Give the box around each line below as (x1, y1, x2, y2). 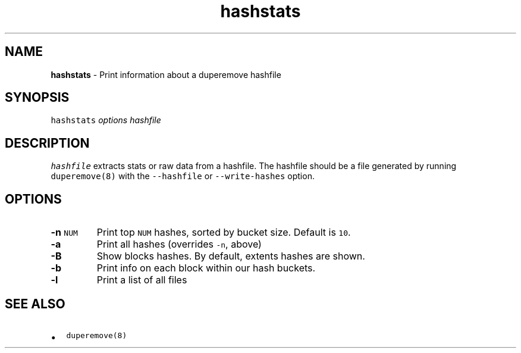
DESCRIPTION (5, 135, 90, 151)
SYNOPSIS (5, 90, 70, 105)
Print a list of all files (96, 274, 187, 286)
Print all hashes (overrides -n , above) (96, 238, 262, 251)
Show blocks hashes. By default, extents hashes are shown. (96, 250, 365, 263)
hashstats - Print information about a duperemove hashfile (51, 69, 281, 80)
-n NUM (51, 226, 78, 239)
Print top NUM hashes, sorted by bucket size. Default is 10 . (96, 226, 351, 239)
